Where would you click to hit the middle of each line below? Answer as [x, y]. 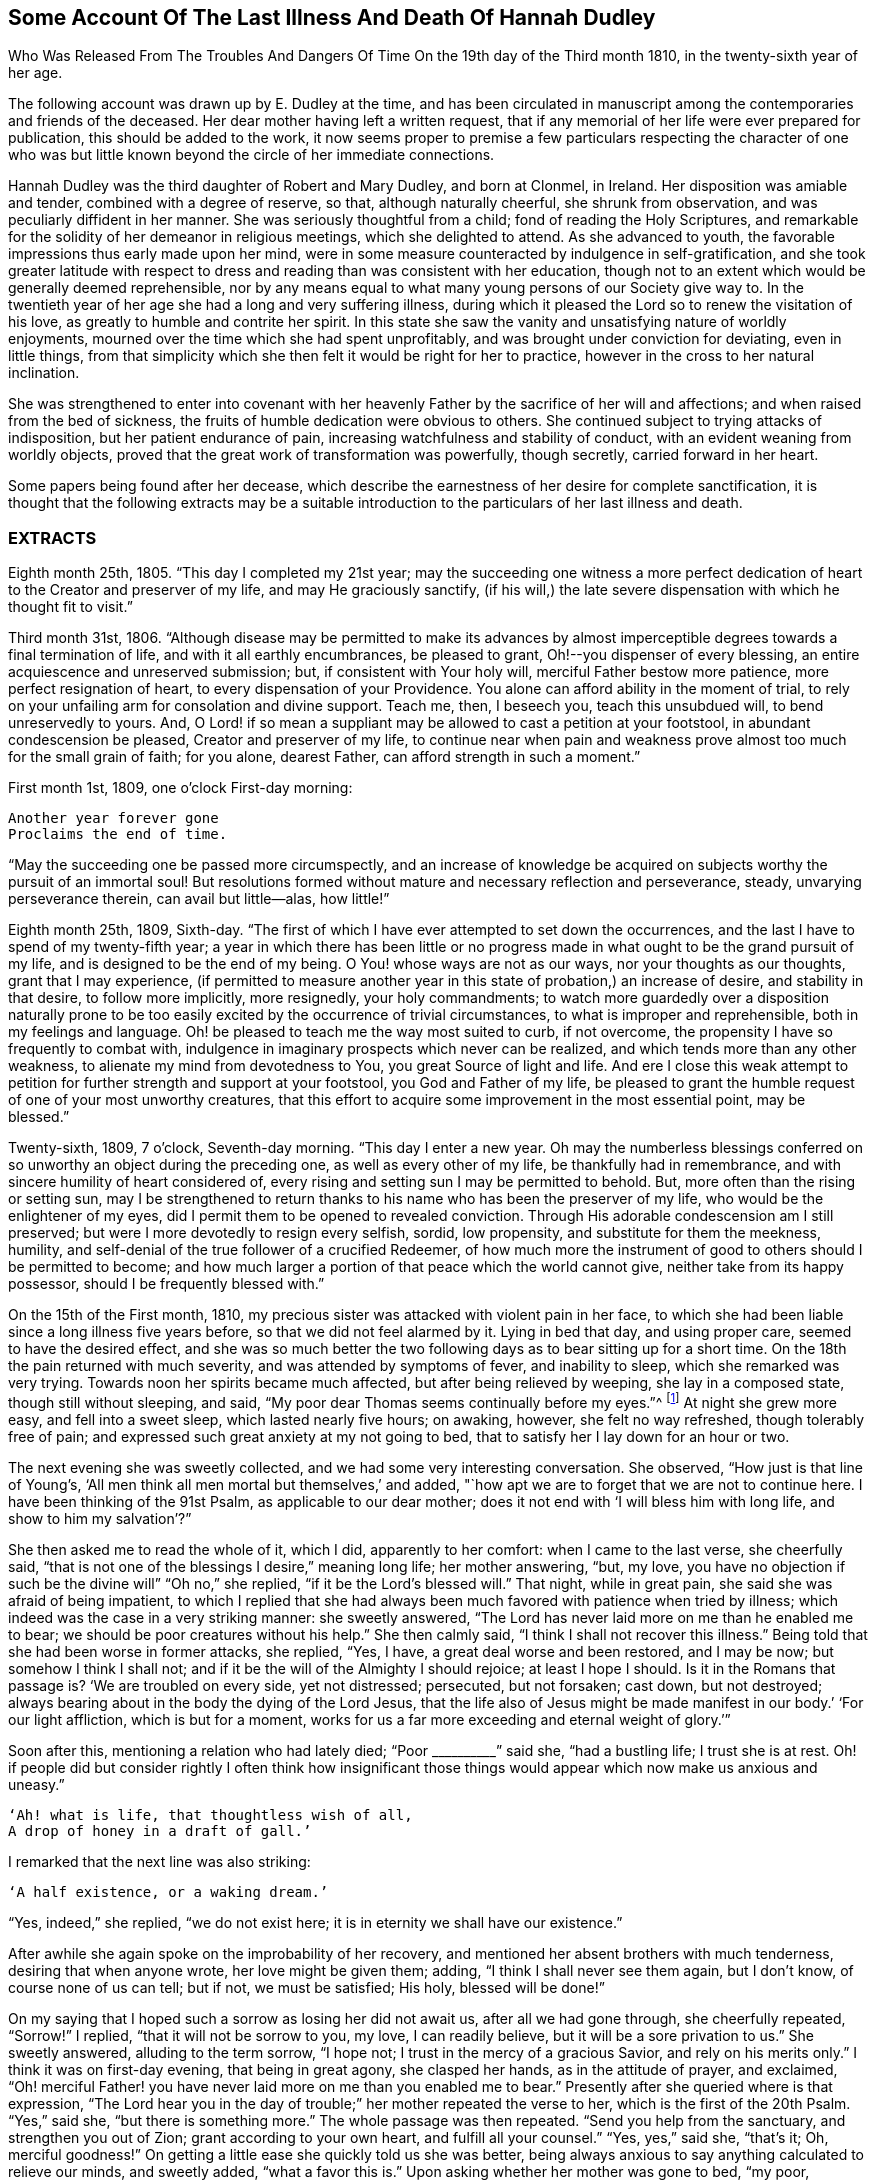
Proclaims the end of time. [118, 834]
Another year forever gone [113, 818]
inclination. [44, 373]
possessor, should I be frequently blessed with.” [166, 1284]
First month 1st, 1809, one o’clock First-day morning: [180, 788]
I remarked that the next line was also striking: [159, 1861]
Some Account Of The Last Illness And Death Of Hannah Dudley [332, 17]
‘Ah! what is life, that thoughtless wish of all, [210, 1814]
